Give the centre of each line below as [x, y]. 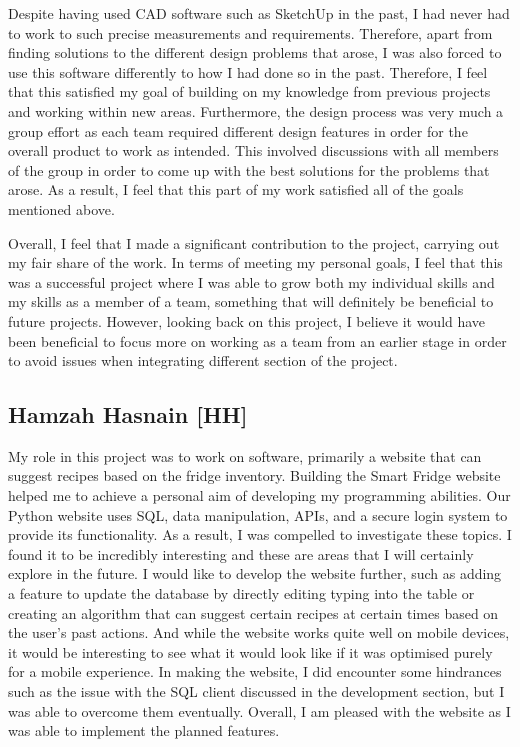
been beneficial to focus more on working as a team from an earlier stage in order [257, 340]
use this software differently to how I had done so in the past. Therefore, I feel [248, 71]
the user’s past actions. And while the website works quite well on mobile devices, [259, 632]
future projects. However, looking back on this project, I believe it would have [247, 320]
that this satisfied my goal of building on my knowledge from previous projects [249, 91]
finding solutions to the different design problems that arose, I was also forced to [255, 52]
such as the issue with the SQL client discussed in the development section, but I [256, 691]
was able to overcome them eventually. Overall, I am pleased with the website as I [259, 710]
